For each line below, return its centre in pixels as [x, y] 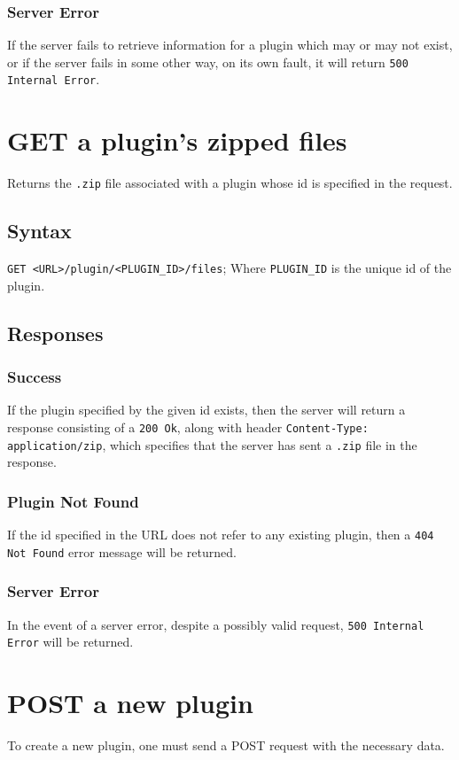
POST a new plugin [130, 703]
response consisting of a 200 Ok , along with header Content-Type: [188, 427]
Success [35, 377]
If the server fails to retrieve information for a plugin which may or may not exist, [230, 45]
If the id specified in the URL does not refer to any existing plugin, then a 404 [221, 535]
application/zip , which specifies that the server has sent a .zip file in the [212, 444]
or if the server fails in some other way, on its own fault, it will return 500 [208, 62]
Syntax [39, 231]
